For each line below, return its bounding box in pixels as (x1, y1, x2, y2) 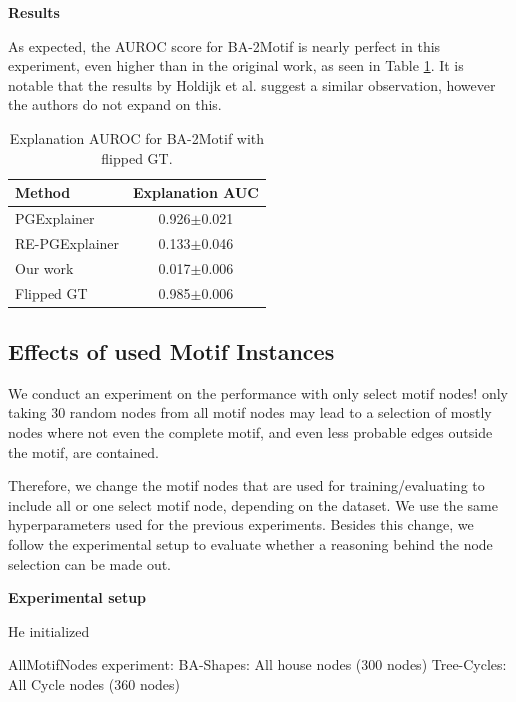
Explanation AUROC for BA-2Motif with (9, 127, 265, 148)
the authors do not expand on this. (8, 94, 222, 115)
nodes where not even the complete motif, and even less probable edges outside (8, 422, 493, 443)
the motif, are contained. (8, 441, 159, 462)
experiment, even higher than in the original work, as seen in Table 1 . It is (8, 55, 464, 76)
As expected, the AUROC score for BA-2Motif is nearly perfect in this (8, 35, 441, 56)
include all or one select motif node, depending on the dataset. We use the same (8, 494, 498, 515)
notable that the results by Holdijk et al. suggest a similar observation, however (8, 74, 496, 95)
